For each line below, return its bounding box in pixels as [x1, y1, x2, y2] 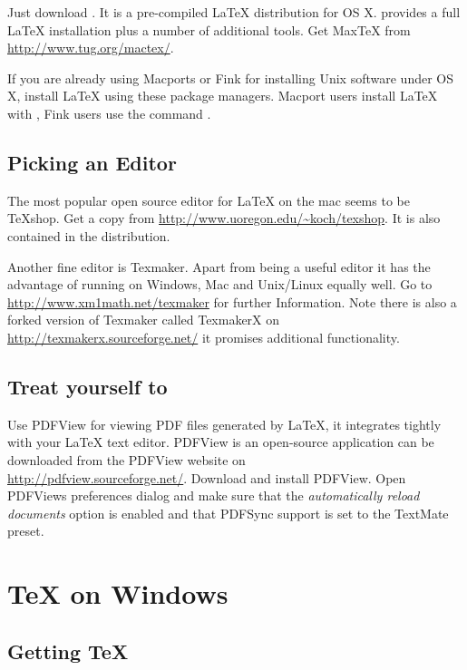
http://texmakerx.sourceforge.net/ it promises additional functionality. [7, 327, 400, 346]
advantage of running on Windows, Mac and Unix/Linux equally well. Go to [7, 275, 433, 294]
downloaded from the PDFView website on [7, 450, 246, 469]
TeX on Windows [7, 575, 229, 612]
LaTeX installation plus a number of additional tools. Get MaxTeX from [7, 20, 411, 39]
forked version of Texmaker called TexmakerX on [7, 310, 280, 329]
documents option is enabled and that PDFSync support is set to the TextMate [7, 503, 449, 522]
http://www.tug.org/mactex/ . [7, 38, 174, 57]
